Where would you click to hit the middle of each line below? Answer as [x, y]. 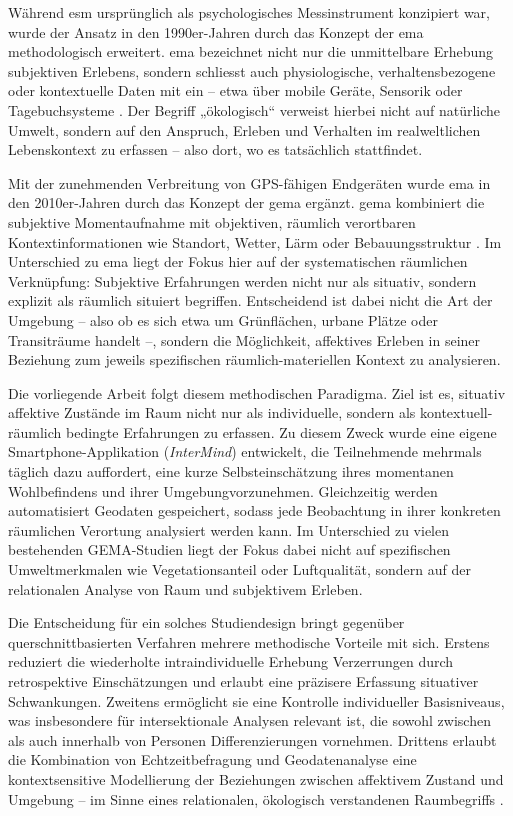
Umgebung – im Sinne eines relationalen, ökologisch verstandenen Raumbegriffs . [256, 798]
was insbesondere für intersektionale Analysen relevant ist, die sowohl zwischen [249, 720]
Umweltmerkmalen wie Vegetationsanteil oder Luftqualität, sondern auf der [239, 569]
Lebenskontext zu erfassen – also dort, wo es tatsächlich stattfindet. [215, 149]
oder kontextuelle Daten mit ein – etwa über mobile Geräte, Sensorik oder [235, 90]
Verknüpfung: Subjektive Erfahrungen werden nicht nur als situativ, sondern [242, 280]
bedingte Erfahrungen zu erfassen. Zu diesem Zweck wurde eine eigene [281, 431]
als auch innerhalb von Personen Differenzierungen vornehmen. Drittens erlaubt [252, 739]
